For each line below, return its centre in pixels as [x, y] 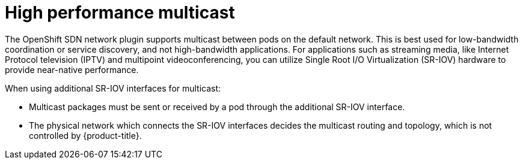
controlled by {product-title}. [85, 135]
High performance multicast [120, 13]
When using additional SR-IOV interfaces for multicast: [113, 88]
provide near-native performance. [72, 69]
